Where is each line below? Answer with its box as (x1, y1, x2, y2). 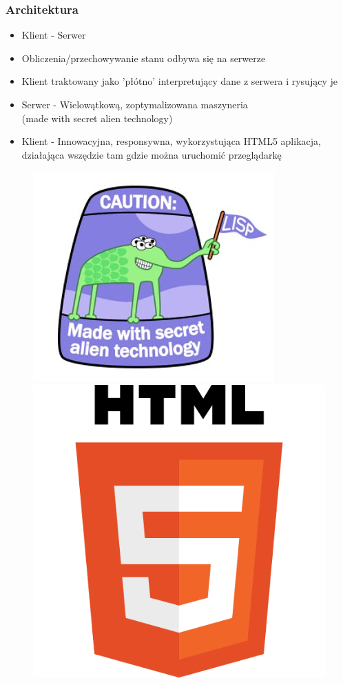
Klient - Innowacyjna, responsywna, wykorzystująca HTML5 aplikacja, (21, 134, 321, 148)
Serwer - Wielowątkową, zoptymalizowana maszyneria (21, 97, 248, 111)
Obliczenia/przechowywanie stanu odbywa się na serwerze (21, 50, 266, 65)
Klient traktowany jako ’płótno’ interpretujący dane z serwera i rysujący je (21, 74, 337, 88)
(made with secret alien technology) (21, 110, 173, 125)
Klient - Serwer (21, 28, 86, 42)
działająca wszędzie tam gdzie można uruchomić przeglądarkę (21, 147, 282, 161)
